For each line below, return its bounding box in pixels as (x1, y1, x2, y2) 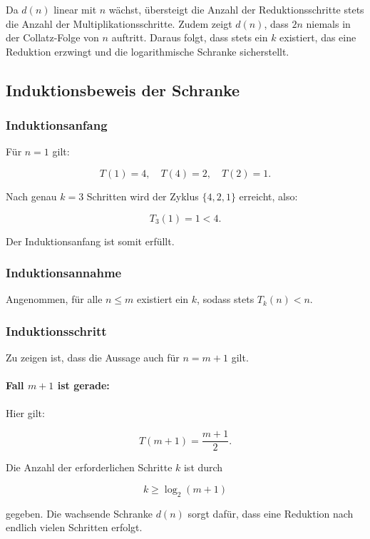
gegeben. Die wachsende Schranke (6, 505, 153, 520)
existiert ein (137, 292, 189, 307)
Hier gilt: (6, 405, 45, 420)
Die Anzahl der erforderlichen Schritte (6, 460, 173, 475)
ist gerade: (57, 378, 110, 393)
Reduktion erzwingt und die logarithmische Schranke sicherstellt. (6, 43, 289, 58)
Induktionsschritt (6, 322, 107, 339)
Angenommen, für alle (6, 292, 103, 307)
